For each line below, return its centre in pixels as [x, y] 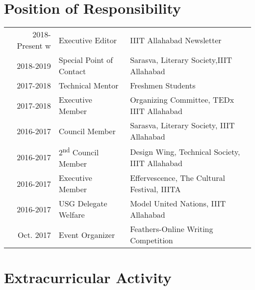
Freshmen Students [163, 86]
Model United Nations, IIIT [178, 203]
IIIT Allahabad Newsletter [176, 40]
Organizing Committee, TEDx [182, 100]
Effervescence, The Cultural [178, 178]
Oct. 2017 [34, 234]
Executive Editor [88, 40]
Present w [34, 46]
